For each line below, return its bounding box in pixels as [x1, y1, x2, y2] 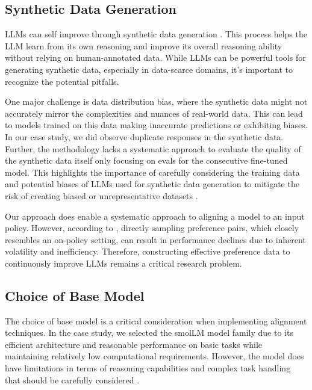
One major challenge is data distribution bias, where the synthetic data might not [5, 95, 308, 108]
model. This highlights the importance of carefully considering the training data [5, 166, 300, 178]
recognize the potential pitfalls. [5, 75, 119, 87]
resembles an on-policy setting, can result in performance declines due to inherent [5, 233, 306, 246]
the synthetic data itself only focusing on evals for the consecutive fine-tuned [5, 154, 288, 167]
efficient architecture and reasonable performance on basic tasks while [5, 338, 263, 350]
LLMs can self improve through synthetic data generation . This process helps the [5, 28, 307, 40]
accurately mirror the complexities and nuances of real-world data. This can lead [5, 107, 303, 119]
